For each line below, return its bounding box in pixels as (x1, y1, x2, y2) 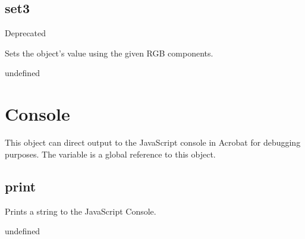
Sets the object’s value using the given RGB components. (5, 46, 213, 59)
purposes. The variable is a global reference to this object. (5, 147, 216, 160)
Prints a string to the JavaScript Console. (5, 205, 156, 217)
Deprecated (5, 27, 46, 39)
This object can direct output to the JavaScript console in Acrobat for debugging (5, 136, 301, 149)
